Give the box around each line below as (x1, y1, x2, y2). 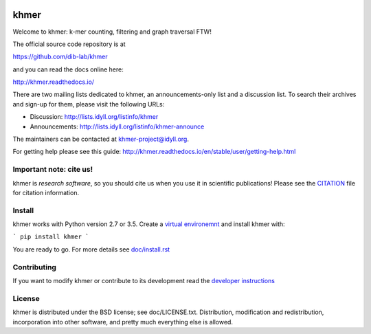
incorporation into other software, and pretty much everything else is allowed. (12, 318, 234, 326)
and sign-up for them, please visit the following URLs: (12, 100, 165, 108)
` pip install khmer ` (12, 233, 89, 241)
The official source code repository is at (12, 40, 126, 48)
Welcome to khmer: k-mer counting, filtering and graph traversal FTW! (12, 27, 212, 36)
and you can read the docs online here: (12, 65, 124, 74)
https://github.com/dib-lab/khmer (12, 52, 108, 61)
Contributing (12, 262, 56, 271)
